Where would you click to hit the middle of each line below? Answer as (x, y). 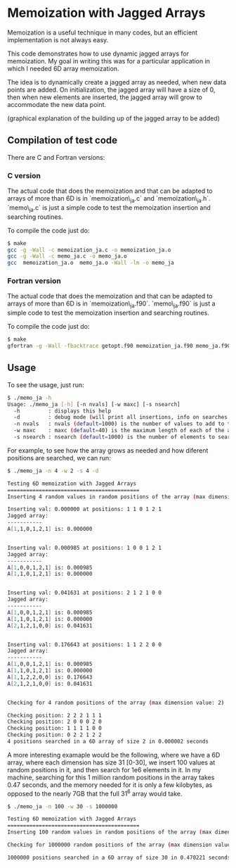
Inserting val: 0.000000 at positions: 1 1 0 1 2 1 (84, 509)
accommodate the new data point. (57, 104)
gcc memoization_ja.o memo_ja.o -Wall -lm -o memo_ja (91, 263)
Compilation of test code (63, 140)
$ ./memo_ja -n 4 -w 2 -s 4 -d (53, 471)
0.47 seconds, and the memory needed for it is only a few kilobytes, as (110, 785)
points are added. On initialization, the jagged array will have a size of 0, (111, 89)
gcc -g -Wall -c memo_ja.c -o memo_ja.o (67, 256)
